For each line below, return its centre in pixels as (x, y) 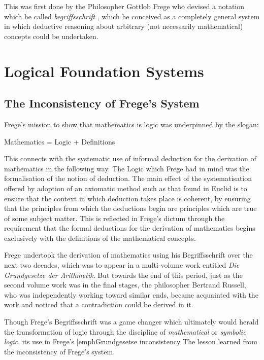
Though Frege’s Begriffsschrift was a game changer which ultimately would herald (131, 322)
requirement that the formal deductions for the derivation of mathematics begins (130, 228)
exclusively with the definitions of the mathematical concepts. (100, 238)
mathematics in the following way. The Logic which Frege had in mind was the (127, 168)
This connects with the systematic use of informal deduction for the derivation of (130, 158)
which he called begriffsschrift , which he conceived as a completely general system (132, 16)
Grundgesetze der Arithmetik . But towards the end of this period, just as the (123, 275)
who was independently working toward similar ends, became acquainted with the (131, 294)
